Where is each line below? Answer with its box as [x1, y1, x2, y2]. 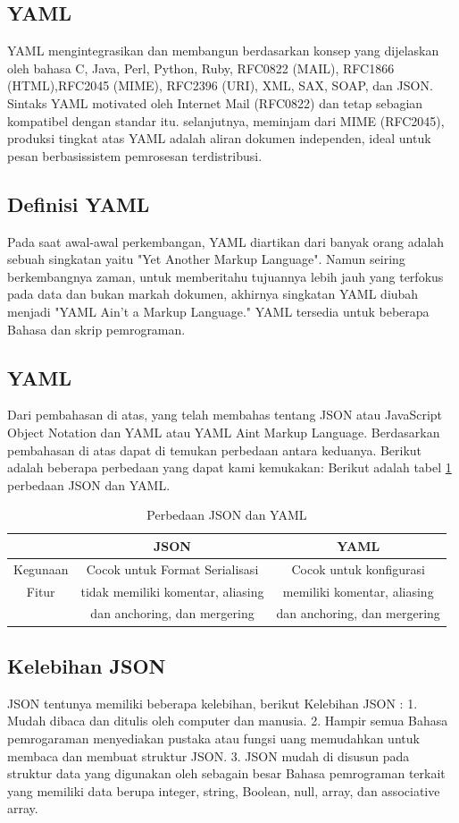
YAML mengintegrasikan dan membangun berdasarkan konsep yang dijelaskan [7, 41, 439, 60]
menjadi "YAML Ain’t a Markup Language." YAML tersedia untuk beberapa [7, 301, 430, 320]
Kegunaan [13, 559, 69, 578]
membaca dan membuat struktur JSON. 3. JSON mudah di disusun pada [7, 746, 410, 765]
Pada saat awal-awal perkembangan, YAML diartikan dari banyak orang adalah [7, 232, 445, 250]
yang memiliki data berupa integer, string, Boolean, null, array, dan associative [7, 781, 440, 800]
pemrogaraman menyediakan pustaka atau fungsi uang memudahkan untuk [7, 728, 420, 747]
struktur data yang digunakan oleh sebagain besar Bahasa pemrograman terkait [7, 764, 446, 783]
